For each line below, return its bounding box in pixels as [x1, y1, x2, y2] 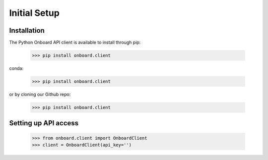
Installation [9, 26, 45, 35]
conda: [9, 65, 24, 71]
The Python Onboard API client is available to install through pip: [9, 40, 141, 46]
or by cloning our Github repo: [9, 92, 71, 97]
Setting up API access [9, 119, 79, 127]
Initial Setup [9, 7, 60, 18]
